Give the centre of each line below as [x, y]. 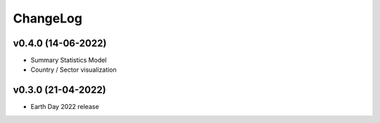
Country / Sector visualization [74, 70]
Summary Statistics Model [69, 60]
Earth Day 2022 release [65, 107]
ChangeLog [47, 18]
